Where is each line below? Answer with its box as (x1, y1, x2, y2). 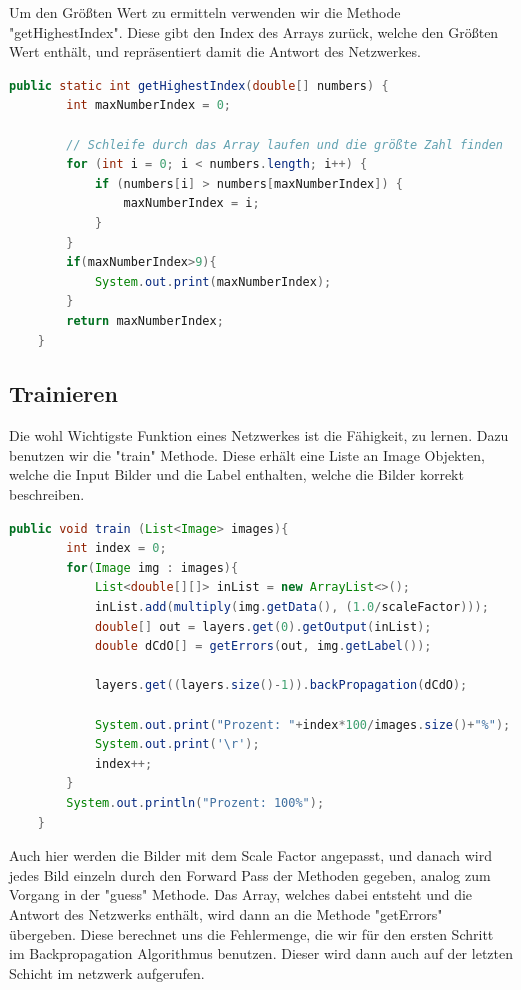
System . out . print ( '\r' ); (94, 737, 260, 752)
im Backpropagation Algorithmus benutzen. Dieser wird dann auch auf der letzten (9, 943, 513, 964)
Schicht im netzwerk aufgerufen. (9, 962, 205, 983)
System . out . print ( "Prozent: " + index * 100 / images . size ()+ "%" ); (94, 717, 511, 732)
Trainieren (9, 378, 118, 409)
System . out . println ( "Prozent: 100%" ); (66, 795, 325, 810)
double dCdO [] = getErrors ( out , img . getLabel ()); (94, 639, 432, 654)
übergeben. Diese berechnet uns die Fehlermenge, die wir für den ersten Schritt (9, 923, 494, 944)
